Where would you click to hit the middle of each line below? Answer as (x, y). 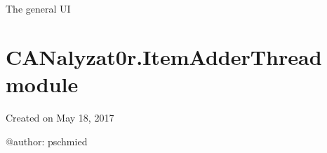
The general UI (38, 8)
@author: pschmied (47, 141)
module (42, 83)
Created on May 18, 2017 (60, 117)
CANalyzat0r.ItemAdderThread (164, 56)
